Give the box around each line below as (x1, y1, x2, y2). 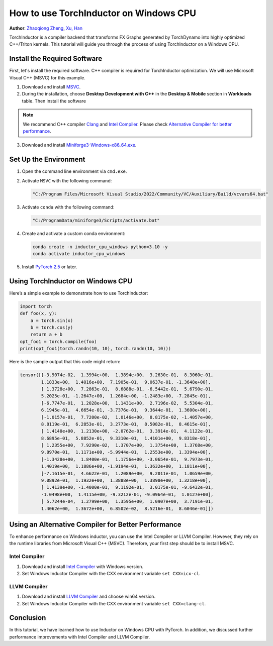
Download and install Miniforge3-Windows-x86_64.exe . (22, 142, 137, 148)
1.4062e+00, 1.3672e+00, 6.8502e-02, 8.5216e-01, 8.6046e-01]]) (41, 505, 214, 511)
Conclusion (9, 613, 46, 622)
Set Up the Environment (9, 155, 85, 164)
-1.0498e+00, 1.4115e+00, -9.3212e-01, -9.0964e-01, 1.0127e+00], (41, 491, 214, 497)
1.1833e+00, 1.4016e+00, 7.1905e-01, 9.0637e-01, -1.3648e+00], (41, 379, 211, 385)
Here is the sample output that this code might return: (9, 359, 121, 365)
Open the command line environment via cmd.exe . (22, 168, 127, 174)
